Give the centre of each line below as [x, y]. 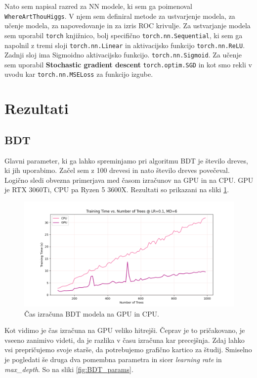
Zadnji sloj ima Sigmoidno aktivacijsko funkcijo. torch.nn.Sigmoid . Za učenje [123, 55]
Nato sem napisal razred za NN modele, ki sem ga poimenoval [98, 6]
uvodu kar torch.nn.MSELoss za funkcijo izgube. [79, 74]
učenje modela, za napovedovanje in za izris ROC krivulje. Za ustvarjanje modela [128, 26]
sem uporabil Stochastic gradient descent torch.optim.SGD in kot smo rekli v [128, 64]
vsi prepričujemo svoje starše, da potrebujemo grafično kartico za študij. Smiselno [128, 350]
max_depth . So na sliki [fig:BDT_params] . [69, 369]
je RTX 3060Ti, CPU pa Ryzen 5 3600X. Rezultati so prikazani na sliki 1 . [117, 189]
